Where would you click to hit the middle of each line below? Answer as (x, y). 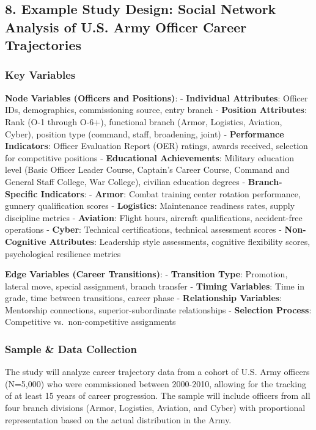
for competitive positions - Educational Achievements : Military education (150, 157)
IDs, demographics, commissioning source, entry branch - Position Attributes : (156, 110)
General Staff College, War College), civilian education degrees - (125, 181)
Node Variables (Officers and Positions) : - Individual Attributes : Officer (156, 97)
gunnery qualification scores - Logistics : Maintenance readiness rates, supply (150, 206)
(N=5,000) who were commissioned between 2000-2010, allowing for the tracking (156, 383)
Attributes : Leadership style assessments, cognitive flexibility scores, (180, 241)
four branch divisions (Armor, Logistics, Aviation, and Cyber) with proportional (155, 408)
